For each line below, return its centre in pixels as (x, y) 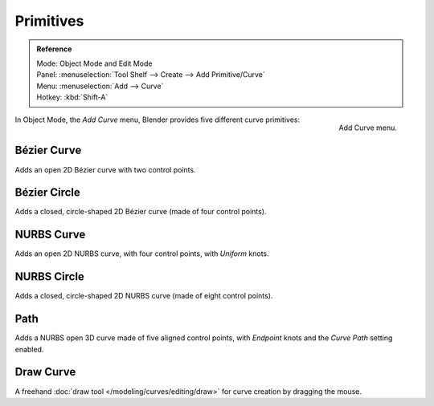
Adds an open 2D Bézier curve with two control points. (105, 169)
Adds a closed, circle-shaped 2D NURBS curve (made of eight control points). (144, 296)
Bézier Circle (47, 193)
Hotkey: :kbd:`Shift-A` (72, 97)
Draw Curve (45, 372)
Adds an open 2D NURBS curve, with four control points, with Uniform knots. (142, 254)
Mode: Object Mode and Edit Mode (94, 63)
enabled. (29, 349)
